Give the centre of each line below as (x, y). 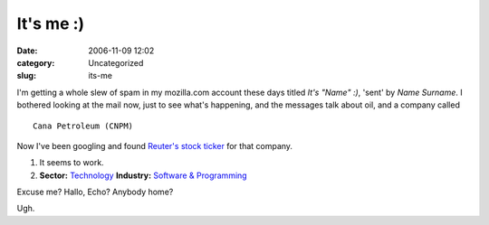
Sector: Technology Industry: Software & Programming (144, 175)
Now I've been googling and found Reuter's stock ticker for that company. (155, 145)
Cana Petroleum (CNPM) (83, 126)
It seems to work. (72, 163)
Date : (27, 51)
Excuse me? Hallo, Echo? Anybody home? (95, 192)
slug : (26, 76)
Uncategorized (116, 62)
